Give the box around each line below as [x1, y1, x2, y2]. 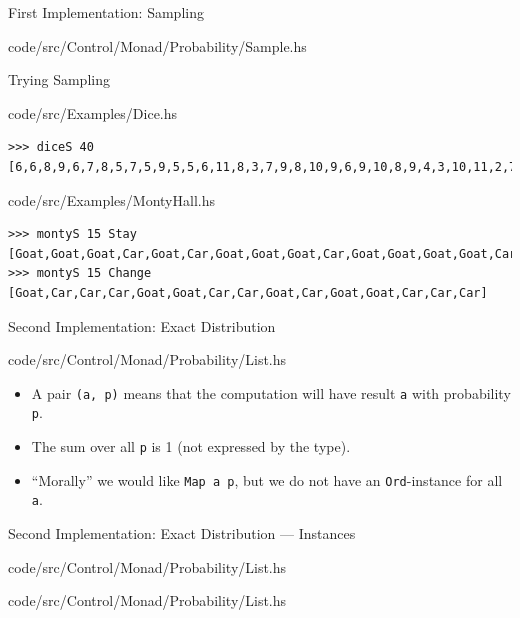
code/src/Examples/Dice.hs [8, 102, 178, 123]
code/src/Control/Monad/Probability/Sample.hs [8, 35, 307, 56]
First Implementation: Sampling [8, 2, 204, 22]
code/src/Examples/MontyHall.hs [8, 189, 215, 210]
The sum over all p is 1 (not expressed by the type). [31, 436, 351, 457]
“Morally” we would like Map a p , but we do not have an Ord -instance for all [31, 469, 503, 490]
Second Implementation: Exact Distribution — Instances [8, 523, 356, 543]
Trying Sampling [8, 69, 110, 90]
